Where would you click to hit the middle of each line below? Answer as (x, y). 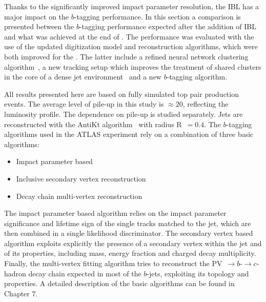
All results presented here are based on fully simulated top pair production (121, 94)
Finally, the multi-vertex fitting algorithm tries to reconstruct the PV (113, 263)
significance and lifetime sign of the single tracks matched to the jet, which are (128, 223)
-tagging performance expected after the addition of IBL (168, 26)
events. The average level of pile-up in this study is (84, 104)
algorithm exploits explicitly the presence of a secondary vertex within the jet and (133, 243)
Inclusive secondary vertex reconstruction (81, 178)
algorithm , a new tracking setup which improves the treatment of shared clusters (133, 66)
